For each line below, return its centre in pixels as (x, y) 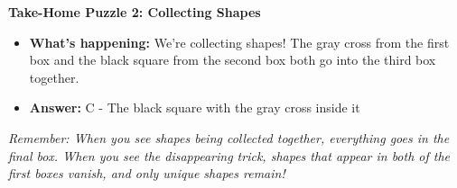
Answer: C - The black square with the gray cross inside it (195, 107)
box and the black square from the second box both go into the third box (233, 60)
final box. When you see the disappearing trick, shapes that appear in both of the (229, 155)
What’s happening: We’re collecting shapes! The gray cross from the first (239, 42)
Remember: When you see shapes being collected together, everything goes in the (229, 137)
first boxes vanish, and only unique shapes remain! (147, 173)
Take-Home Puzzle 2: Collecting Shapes (135, 12)
